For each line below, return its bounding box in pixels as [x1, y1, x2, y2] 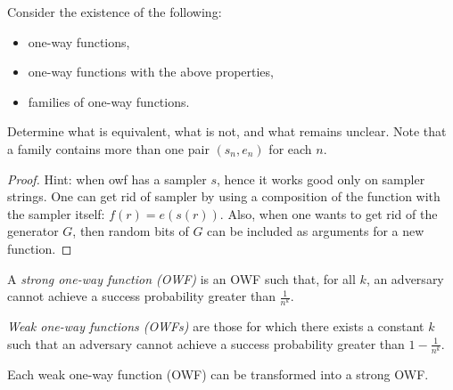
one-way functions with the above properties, [28, 62, 274, 81]
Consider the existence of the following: [7, 3, 222, 20]
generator [7, 222, 59, 240]
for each [268, 139, 312, 158]
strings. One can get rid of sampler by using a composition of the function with [7, 187, 441, 206]
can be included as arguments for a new [207, 222, 424, 240]
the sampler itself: [7, 204, 105, 223]
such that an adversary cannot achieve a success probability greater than [7, 334, 405, 353]
